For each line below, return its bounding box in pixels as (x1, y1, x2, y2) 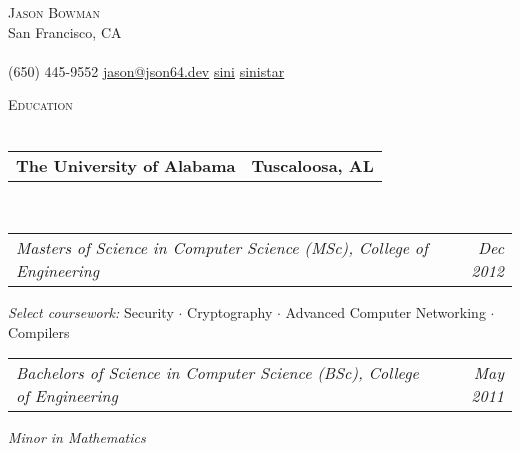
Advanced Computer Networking (285, 302, 486, 323)
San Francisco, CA (8, 21, 122, 42)
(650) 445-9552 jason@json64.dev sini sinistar (8, 60, 285, 81)
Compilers (8, 321, 70, 342)
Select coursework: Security (8, 302, 174, 323)
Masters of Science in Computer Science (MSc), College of (16, 236, 428, 260)
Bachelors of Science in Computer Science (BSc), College (16, 361, 419, 385)
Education (8, 94, 73, 115)
